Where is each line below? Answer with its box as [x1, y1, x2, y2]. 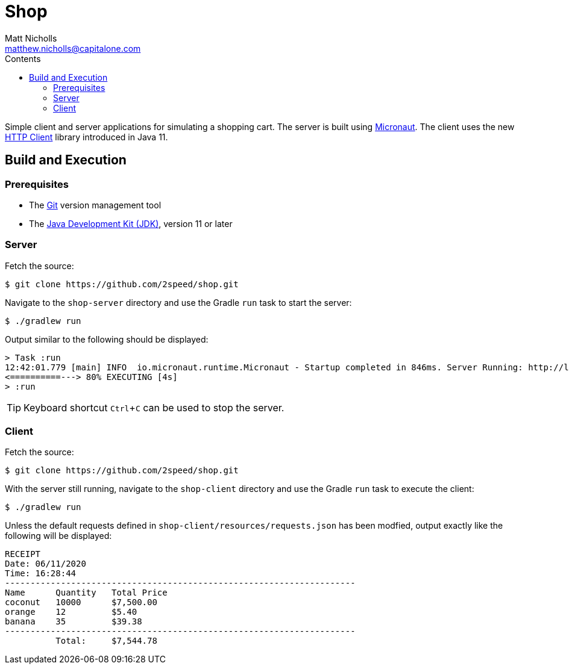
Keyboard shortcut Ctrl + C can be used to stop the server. [24, 401, 284, 414]
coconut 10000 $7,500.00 [5, 597, 157, 608]
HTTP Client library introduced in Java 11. [5, 131, 168, 142]
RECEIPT [5, 549, 41, 559]
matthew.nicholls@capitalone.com [5, 43, 141, 54]
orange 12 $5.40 [5, 607, 137, 617]
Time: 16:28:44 [5, 568, 77, 579]
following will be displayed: [5, 531, 112, 541]
